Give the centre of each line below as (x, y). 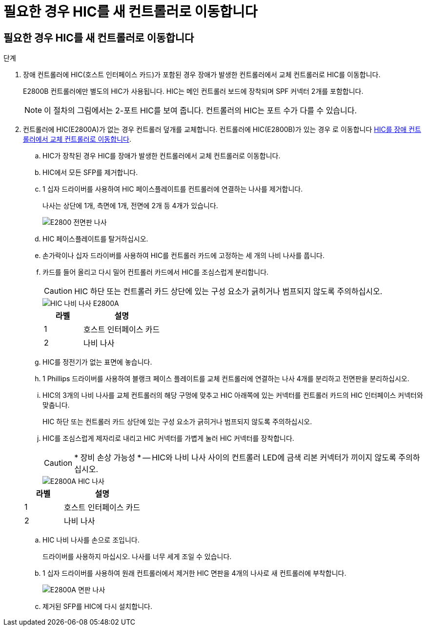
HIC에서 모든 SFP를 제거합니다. (90, 173)
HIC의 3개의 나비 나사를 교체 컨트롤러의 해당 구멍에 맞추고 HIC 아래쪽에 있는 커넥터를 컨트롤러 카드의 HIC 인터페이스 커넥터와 (233, 395)
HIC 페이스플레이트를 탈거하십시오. (95, 239)
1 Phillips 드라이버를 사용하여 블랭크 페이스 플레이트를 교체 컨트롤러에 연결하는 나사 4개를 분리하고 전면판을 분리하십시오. (226, 379)
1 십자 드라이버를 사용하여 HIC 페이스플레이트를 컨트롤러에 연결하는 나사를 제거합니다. (173, 189)
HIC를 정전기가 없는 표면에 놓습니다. (97, 362)
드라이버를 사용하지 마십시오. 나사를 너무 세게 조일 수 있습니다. (137, 557)
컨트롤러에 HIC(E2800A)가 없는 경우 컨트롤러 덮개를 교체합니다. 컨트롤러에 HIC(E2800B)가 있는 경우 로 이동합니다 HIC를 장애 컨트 (222, 130)
